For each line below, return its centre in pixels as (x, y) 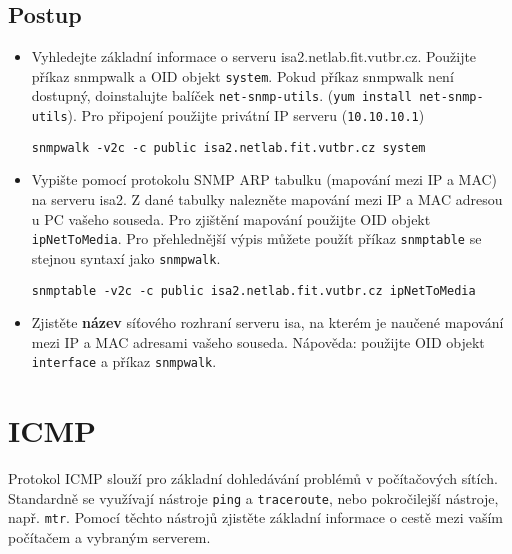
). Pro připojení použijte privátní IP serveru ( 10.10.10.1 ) (246, 115)
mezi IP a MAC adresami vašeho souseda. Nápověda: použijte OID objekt (258, 341)
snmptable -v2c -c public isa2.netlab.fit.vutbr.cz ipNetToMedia (253, 290)
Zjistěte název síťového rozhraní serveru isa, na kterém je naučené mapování (267, 322)
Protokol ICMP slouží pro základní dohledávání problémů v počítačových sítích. (253, 478)
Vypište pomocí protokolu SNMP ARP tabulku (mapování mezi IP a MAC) (264, 179)
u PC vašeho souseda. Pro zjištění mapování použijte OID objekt (231, 218)
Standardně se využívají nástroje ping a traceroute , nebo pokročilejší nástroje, (253, 497)
